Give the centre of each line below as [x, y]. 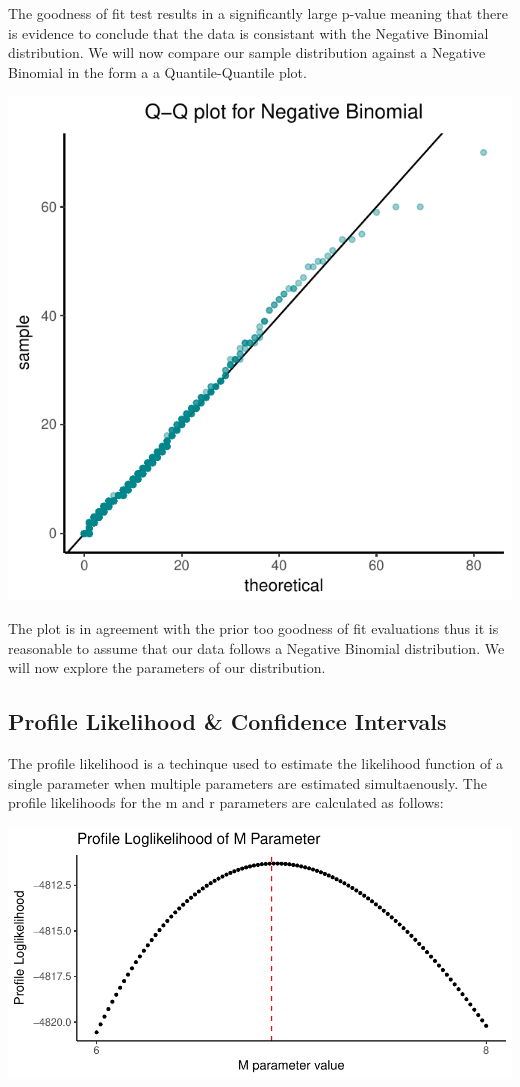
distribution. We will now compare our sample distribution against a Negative [247, 52]
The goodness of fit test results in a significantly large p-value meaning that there [258, 13]
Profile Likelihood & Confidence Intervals [227, 721]
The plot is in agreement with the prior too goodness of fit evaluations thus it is [253, 627]
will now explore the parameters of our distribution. [167, 667]
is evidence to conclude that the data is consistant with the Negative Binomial [248, 32]
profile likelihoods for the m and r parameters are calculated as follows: [226, 802]
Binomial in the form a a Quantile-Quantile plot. [157, 71]
